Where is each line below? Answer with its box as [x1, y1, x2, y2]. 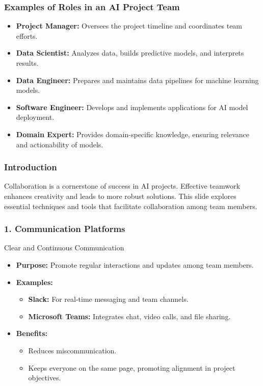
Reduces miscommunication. [28, 345, 117, 355]
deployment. [16, 112, 55, 122]
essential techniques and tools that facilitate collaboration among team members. [4, 200, 257, 211]
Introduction [4, 161, 57, 173]
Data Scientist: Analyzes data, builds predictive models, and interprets [16, 47, 244, 58]
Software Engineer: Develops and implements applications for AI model [16, 101, 248, 112]
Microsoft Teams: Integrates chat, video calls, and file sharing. [28, 311, 231, 321]
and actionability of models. [16, 139, 103, 149]
